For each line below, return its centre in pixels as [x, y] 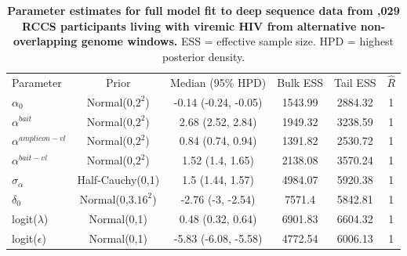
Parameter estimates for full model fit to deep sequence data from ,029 [203, 10]
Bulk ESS [300, 82]
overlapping [45, 41]
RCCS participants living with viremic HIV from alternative [189, 25]
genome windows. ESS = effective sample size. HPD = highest [238, 41]
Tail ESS [355, 82]
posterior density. [203, 56]
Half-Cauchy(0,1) [118, 180]
